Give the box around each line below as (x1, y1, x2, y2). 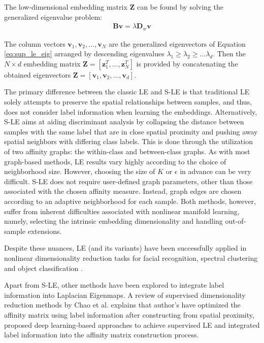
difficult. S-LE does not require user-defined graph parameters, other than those (4, 176, 253, 186)
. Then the (213, 48, 246, 59)
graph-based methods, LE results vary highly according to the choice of (4, 156, 226, 166)
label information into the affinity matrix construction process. (4, 329, 199, 340)
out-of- (225, 216, 246, 226)
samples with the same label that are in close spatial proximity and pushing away (4, 126, 258, 136)
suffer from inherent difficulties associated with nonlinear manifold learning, (4, 205, 240, 216)
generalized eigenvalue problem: (4, 11, 102, 22)
